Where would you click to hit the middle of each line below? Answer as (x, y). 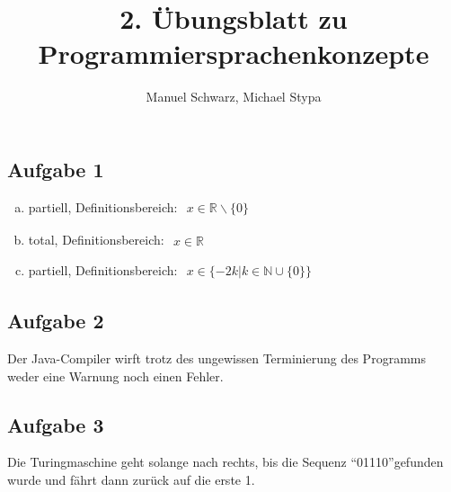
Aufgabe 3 (56, 424)
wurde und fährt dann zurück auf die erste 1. (131, 479)
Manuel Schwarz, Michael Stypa (234, 97)
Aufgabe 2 (56, 321)
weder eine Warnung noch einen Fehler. (115, 376)
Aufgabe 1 (56, 169)
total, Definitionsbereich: (96, 239)
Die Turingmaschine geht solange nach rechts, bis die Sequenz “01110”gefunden (225, 462)
